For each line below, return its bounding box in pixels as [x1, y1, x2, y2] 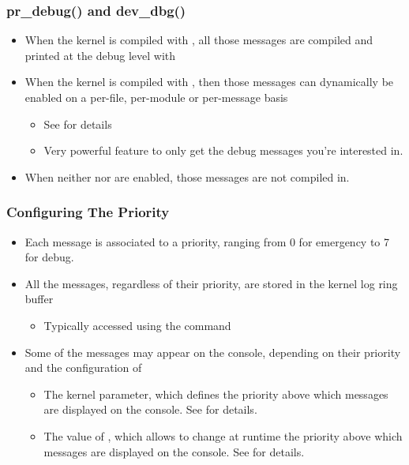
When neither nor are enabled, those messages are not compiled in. [24, 168, 350, 185]
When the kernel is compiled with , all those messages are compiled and [24, 32, 373, 48]
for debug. [24, 249, 74, 265]
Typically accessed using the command [43, 317, 231, 333]
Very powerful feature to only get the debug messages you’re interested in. [43, 142, 403, 159]
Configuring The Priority [6, 202, 170, 222]
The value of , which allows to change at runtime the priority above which [43, 427, 403, 444]
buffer [24, 291, 54, 307]
